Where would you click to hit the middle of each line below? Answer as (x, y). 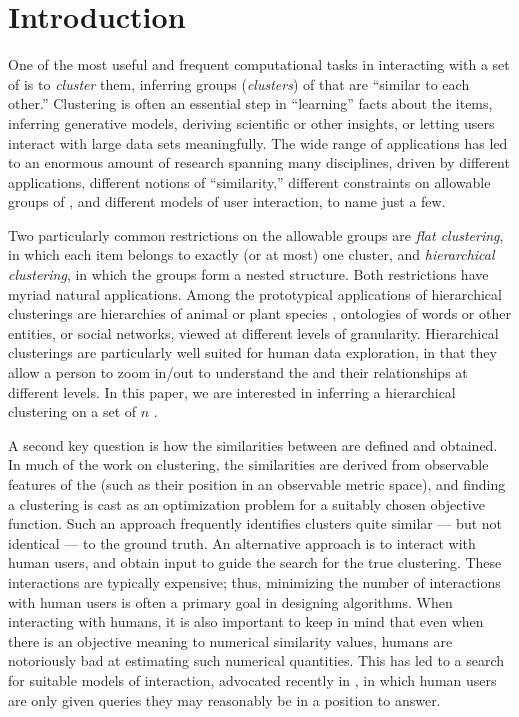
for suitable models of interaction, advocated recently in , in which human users (252, 679)
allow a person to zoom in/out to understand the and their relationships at (238, 372)
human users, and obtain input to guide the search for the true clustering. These (255, 562)
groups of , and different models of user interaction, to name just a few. (227, 201)
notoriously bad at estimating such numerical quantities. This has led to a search (256, 660)
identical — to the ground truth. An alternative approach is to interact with (242, 542)
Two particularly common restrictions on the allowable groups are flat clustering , (256, 234)
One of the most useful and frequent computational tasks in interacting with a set (259, 64)
